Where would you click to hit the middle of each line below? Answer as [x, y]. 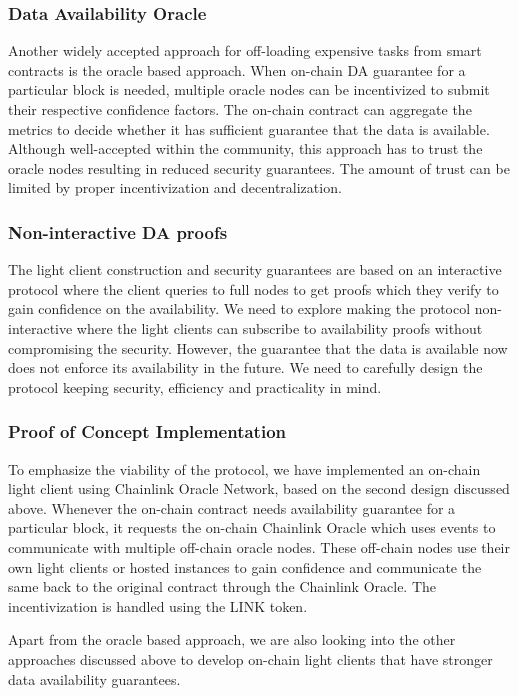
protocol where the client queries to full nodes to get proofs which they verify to [253, 288]
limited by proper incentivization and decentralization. [175, 187]
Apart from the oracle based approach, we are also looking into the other [232, 639]
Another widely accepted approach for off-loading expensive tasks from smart [245, 50]
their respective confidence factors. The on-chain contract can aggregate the [240, 109]
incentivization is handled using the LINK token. [158, 605]
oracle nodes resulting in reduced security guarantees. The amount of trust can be [259, 167]
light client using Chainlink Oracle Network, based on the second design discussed [259, 488]
